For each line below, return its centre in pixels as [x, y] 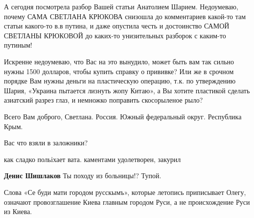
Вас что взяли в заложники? [46, 143]
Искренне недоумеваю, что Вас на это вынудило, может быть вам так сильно [119, 61]
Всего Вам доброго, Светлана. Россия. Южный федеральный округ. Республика [123, 116]
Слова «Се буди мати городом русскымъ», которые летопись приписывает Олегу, [125, 192]
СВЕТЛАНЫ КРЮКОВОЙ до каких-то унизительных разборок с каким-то [115, 35]
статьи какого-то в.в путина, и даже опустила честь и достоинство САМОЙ [117, 26]
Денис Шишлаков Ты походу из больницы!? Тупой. [83, 176]
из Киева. [18, 211]
